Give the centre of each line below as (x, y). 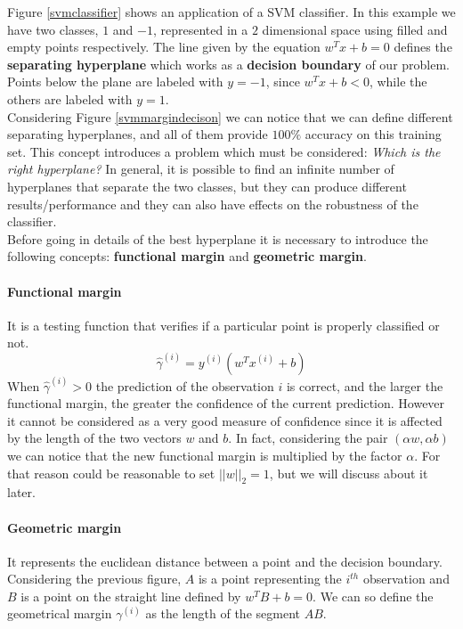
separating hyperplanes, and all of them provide (138, 134)
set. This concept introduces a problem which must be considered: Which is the (224, 151)
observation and (406, 579)
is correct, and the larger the (365, 385)
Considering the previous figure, (94, 579)
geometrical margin (60, 613)
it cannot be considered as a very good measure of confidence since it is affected (225, 420)
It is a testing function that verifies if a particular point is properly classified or (223, 325)
